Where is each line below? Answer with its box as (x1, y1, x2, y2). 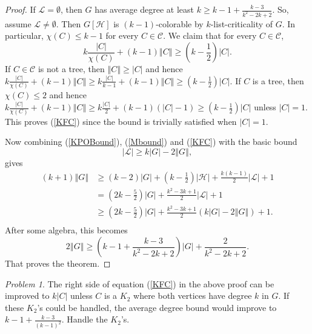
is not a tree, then (38, 62, 105, 75)
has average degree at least (95, 3, 194, 15)
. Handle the (61, 313, 108, 326)
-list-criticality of (210, 17, 273, 30)
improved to (5, 289, 50, 302)
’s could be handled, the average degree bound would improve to (37, 301, 277, 313)
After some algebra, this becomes (5, 224, 128, 236)
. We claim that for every (163, 29, 257, 42)
